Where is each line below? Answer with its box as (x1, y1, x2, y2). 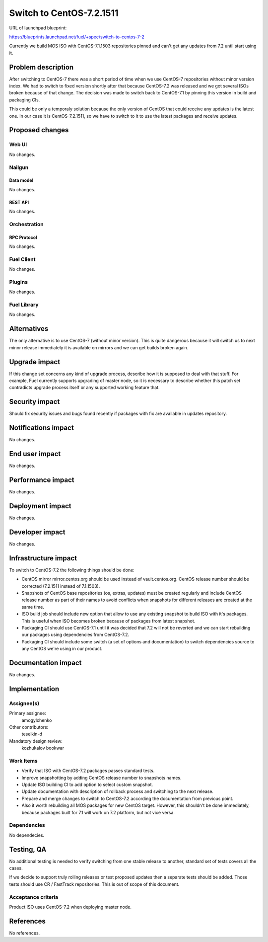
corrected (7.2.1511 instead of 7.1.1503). (21, 583, 100, 589)
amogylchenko (21, 717, 52, 723)
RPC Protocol (9, 234, 37, 240)
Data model (9, 177, 34, 183)
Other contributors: (9, 724, 49, 730)
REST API (9, 199, 29, 205)
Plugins (9, 278, 28, 285)
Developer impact (9, 528, 66, 536)
